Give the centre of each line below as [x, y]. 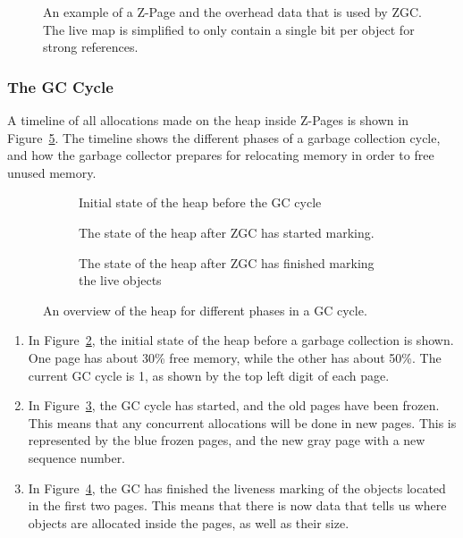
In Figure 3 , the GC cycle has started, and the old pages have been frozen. [234, 405]
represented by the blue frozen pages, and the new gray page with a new [227, 440]
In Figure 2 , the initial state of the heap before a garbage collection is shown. [241, 340]
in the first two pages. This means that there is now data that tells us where [237, 505]
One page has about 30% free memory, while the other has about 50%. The [235, 357]
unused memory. [52, 172]
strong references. [91, 47]
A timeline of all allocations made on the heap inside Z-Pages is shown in [208, 120]
